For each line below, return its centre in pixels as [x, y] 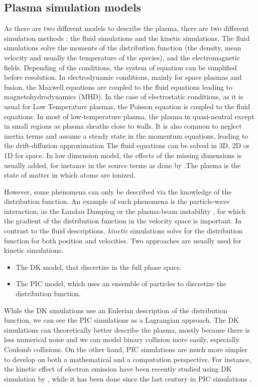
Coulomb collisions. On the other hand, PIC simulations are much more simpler [126, 349]
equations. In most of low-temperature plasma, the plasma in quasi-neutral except [129, 116]
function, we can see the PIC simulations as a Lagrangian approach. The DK [122, 320]
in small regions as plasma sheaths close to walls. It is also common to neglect [123, 126]
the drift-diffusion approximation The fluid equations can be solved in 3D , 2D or [127, 145]
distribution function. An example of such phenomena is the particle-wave [117, 201]
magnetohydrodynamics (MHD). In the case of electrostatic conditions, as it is [124, 97]
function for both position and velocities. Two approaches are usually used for [123, 240]
